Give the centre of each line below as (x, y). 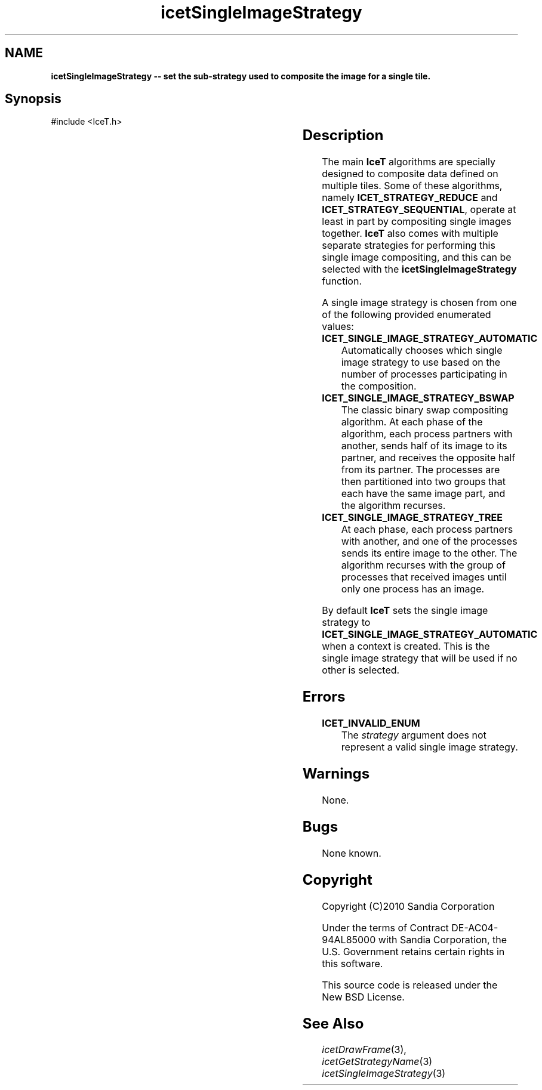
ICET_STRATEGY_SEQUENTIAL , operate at (419, 210)
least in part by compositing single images (417, 222)
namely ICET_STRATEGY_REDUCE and (410, 198)
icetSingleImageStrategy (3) (384, 1074)
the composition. (379, 386)
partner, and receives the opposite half (428, 458)
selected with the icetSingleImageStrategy (419, 269)
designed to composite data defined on (410, 174)
